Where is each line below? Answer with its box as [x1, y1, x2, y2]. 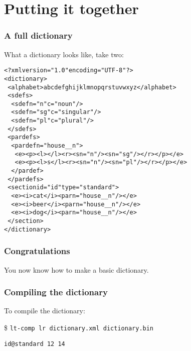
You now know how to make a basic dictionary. [4, 264, 149, 275]
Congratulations [4, 245, 70, 257]
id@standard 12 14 [4, 340, 65, 347]
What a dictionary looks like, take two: [4, 49, 124, 59]
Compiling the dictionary [4, 286, 108, 298]
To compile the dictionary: [4, 305, 85, 316]
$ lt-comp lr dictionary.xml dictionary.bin [4, 322, 154, 332]
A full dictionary [4, 29, 73, 42]
